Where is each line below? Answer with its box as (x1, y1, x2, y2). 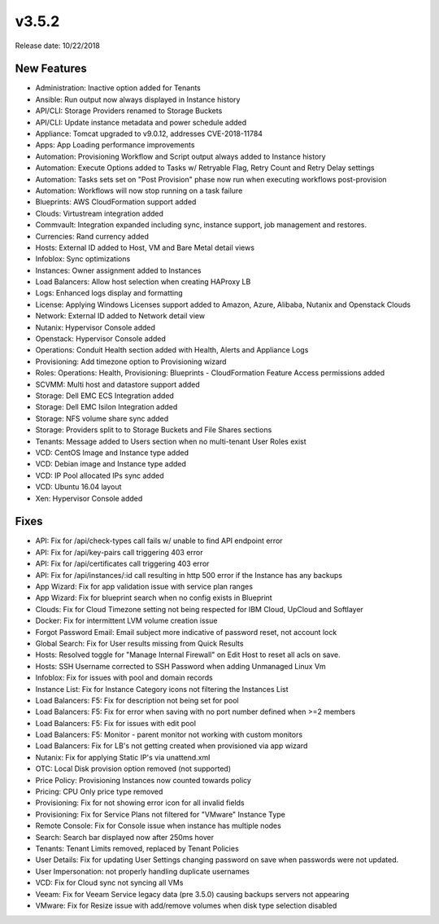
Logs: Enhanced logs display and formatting (35, 288, 183, 298)
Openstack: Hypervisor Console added (35, 334, 166, 344)
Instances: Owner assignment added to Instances (35, 265, 202, 275)
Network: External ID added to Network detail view (35, 311, 206, 321)
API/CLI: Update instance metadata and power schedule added (35, 117, 247, 127)
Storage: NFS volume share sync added (35, 414, 169, 423)
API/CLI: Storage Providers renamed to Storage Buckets (35, 106, 223, 116)
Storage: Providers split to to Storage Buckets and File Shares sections (35, 425, 272, 435)
